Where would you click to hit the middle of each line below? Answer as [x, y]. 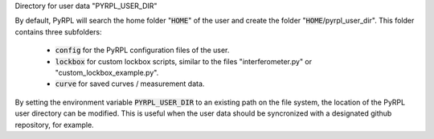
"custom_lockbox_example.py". [107, 72]
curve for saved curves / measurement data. [130, 84]
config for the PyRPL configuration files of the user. [142, 50]
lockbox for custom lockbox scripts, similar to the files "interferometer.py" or [184, 61]
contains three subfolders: [58, 31]
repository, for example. [54, 125]
